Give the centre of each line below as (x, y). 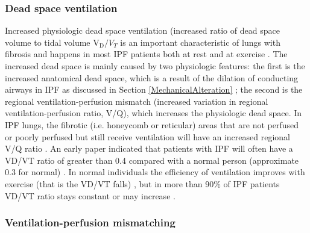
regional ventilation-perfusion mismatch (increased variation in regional (137, 101)
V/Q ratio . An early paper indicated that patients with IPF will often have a (149, 148)
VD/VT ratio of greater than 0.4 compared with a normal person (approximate (152, 160)
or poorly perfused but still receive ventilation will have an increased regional (147, 136)
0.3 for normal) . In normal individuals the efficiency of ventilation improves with (155, 172)
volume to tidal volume (48, 42)
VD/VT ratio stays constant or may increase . (90, 195)
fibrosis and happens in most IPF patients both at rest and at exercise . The (146, 54)
